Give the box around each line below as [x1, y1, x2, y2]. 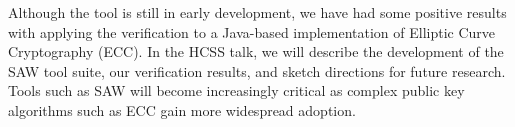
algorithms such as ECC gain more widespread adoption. [8, 99, 356, 120]
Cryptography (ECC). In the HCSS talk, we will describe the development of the [8, 41, 504, 62]
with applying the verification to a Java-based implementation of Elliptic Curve [8, 21, 496, 42]
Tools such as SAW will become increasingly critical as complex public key [8, 80, 465, 101]
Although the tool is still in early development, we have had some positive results [8, 2, 507, 22]
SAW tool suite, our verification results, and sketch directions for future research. [8, 60, 506, 81]
